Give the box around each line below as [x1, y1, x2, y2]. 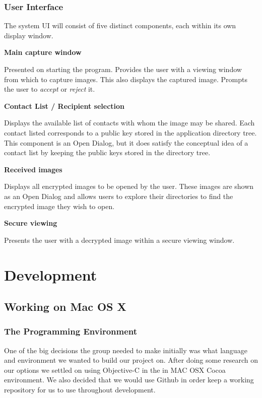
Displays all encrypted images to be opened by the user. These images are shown [4, 181, 254, 191]
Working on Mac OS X [4, 299, 126, 314]
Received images [4, 164, 62, 174]
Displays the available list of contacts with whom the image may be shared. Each [4, 117, 255, 128]
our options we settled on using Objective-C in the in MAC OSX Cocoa [4, 364, 226, 375]
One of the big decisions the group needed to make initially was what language [4, 345, 247, 355]
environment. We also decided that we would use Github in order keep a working [4, 374, 254, 385]
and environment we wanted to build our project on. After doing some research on [4, 355, 258, 365]
